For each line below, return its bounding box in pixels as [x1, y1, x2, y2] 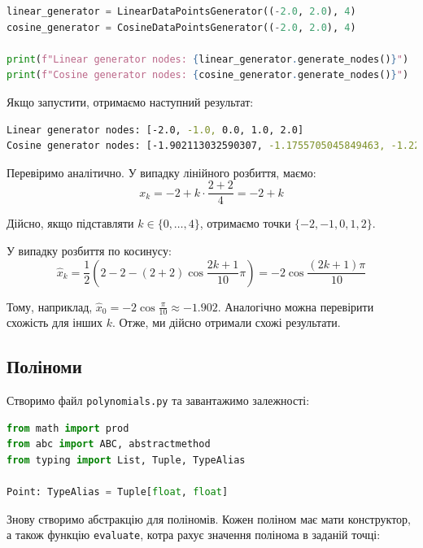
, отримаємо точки [199, 215, 291, 232]
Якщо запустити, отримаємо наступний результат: [7, 93, 254, 110]
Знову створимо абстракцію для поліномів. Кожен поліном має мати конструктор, [7, 510, 412, 527]
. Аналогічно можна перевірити [217, 298, 374, 315]
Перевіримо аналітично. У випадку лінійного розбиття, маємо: [7, 163, 316, 180]
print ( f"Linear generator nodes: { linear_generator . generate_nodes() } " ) [7, 53, 409, 65]
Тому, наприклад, [7, 298, 93, 315]
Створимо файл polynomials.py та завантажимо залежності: [7, 392, 310, 409]
